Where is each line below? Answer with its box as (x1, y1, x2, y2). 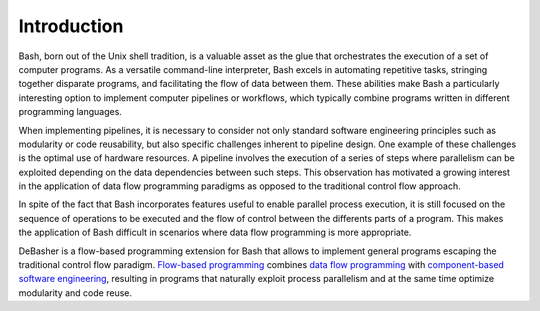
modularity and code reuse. (18, 286, 132, 299)
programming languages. (18, 106, 122, 118)
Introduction (18, 15, 124, 37)
